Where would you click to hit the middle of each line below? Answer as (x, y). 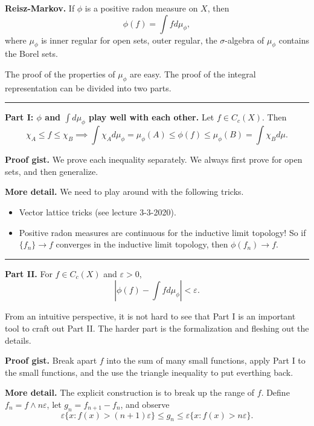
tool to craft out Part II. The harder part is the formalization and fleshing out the (157, 328)
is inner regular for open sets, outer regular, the (129, 40)
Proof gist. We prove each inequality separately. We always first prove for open (154, 159)
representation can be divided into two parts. (88, 87)
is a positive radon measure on (141, 8)
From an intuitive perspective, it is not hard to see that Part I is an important (150, 316)
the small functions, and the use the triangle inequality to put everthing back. (149, 372)
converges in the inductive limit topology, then (142, 244)
